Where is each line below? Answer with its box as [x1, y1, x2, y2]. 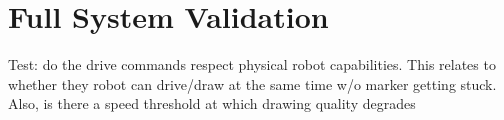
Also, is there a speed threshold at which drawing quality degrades [8, 93, 416, 114]
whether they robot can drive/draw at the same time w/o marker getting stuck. [8, 73, 497, 94]
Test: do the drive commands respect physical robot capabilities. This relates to [8, 54, 496, 75]
